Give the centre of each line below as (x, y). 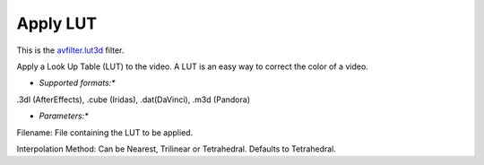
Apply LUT (57, 23)
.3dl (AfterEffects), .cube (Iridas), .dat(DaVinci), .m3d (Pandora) (134, 100)
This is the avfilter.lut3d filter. (70, 50)
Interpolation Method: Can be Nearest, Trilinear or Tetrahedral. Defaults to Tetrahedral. (176, 149)
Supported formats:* (77, 83)
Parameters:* (64, 116)
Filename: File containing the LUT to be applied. (105, 132)
